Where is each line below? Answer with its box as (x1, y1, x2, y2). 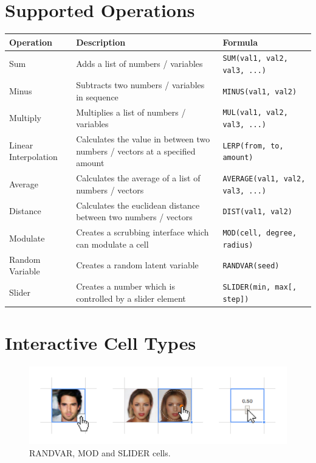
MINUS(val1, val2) (222, 87, 297, 96)
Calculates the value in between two (76, 133, 210, 145)
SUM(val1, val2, (222, 54, 288, 63)
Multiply (9, 111, 41, 124)
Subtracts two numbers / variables (76, 78, 205, 91)
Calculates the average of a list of (76, 172, 201, 184)
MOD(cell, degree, (222, 229, 297, 238)
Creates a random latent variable (76, 259, 199, 271)
